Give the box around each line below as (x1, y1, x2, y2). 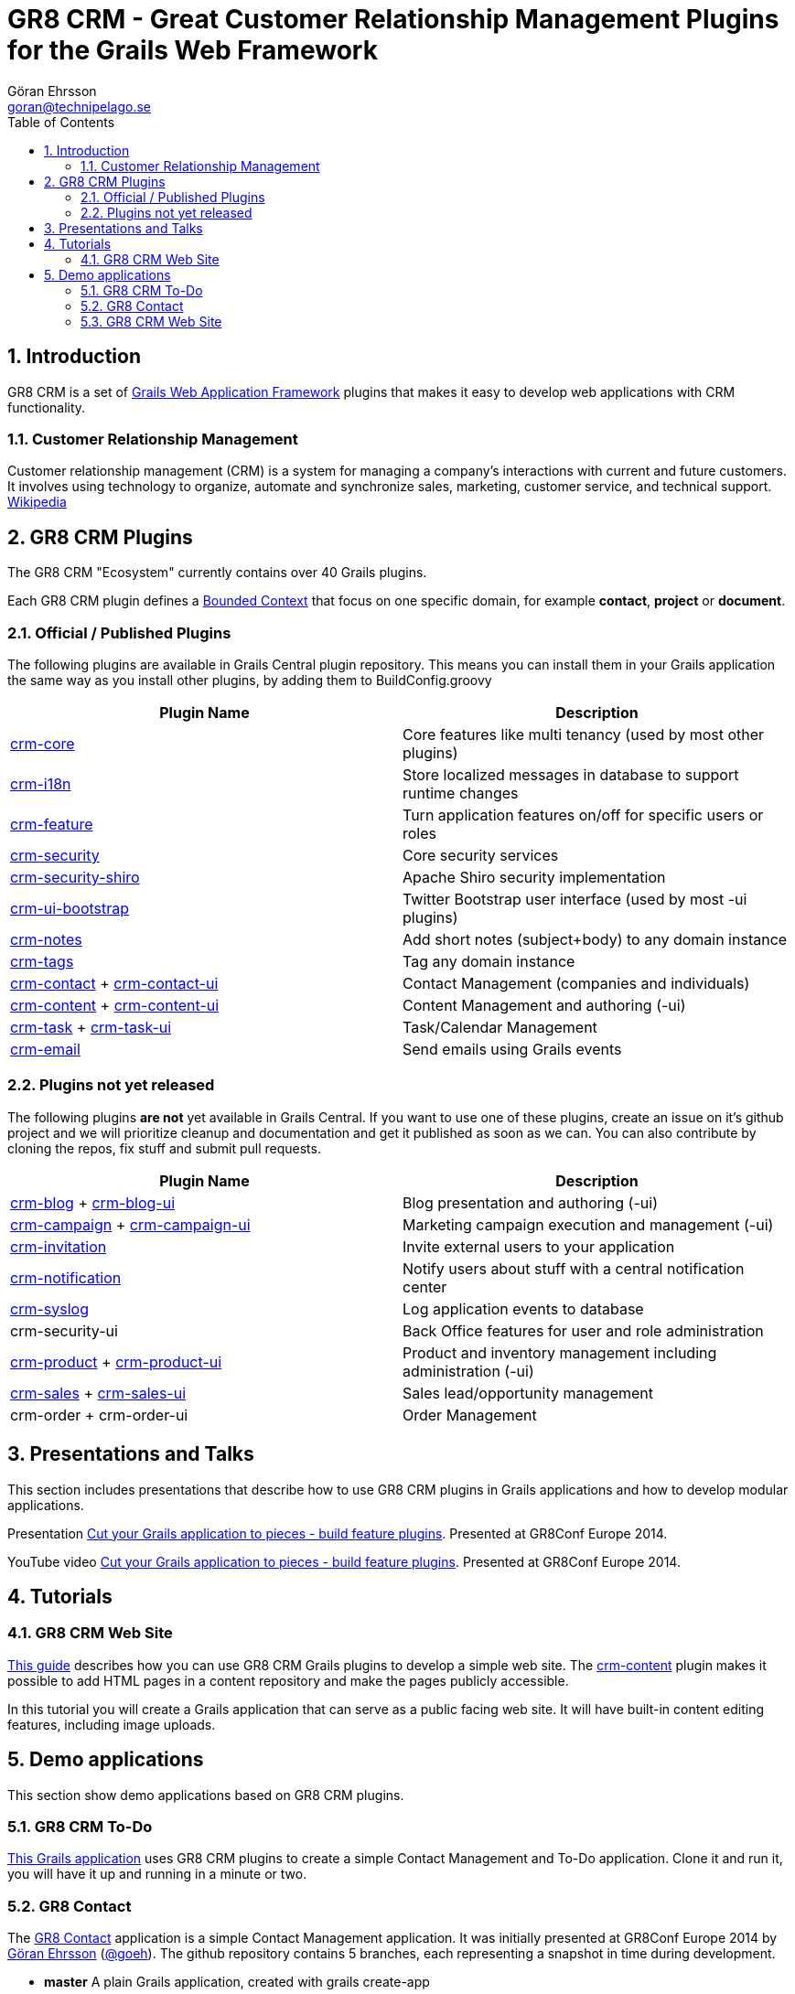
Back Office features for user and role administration (403, 1321, 764, 1340)
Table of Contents (7, 113, 115, 130)
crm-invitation (10, 1237, 107, 1256)
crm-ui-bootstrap (10, 898, 130, 917)
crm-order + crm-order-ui (10, 1405, 188, 1424)
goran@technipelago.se (7, 98, 152, 114)
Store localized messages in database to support (403, 765, 739, 784)
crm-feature (10, 814, 93, 833)
